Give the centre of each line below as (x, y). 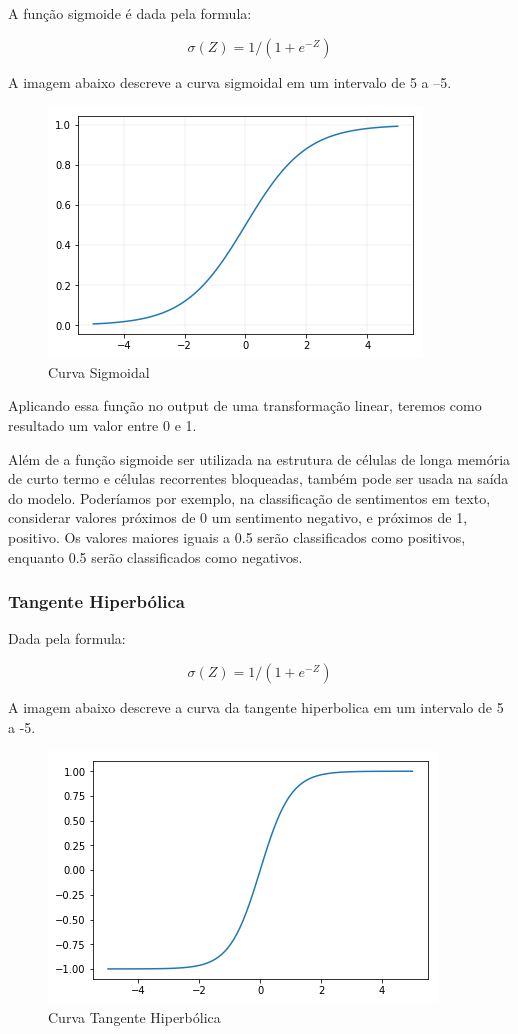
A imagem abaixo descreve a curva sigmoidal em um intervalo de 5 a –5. (230, 81)
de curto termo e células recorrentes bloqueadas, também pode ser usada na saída (258, 478)
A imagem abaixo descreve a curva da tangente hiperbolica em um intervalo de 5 (256, 706)
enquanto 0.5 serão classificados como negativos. (155, 556)
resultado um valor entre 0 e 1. (102, 424)
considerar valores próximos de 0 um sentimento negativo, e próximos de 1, (238, 517)
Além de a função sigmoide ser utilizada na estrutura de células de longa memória (259, 458)
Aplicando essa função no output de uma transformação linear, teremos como (245, 405)
